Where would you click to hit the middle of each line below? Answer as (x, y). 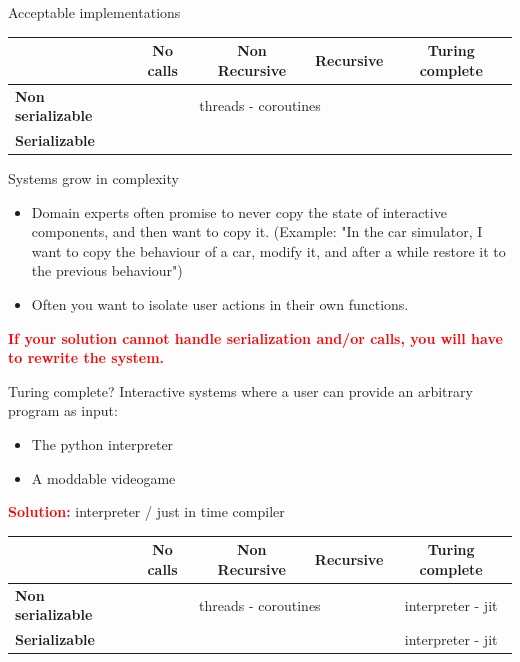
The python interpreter (102, 444)
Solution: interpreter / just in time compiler (146, 511)
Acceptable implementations (94, 12)
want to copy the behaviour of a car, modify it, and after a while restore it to (268, 250)
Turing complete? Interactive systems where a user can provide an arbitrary (240, 390)
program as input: (63, 410)
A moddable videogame (103, 477)
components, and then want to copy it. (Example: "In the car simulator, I (257, 231)
